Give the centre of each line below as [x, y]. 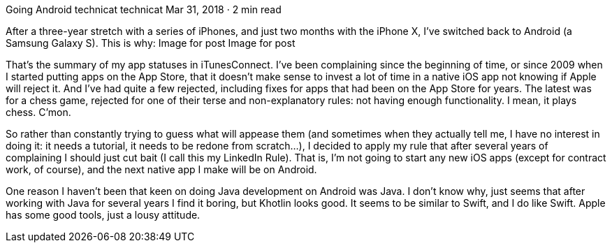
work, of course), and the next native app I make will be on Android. [161, 169]
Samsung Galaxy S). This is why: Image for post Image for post [151, 43]
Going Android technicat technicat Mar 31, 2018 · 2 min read [144, 9]
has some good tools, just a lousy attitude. [103, 215]
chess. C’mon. [38, 112]
